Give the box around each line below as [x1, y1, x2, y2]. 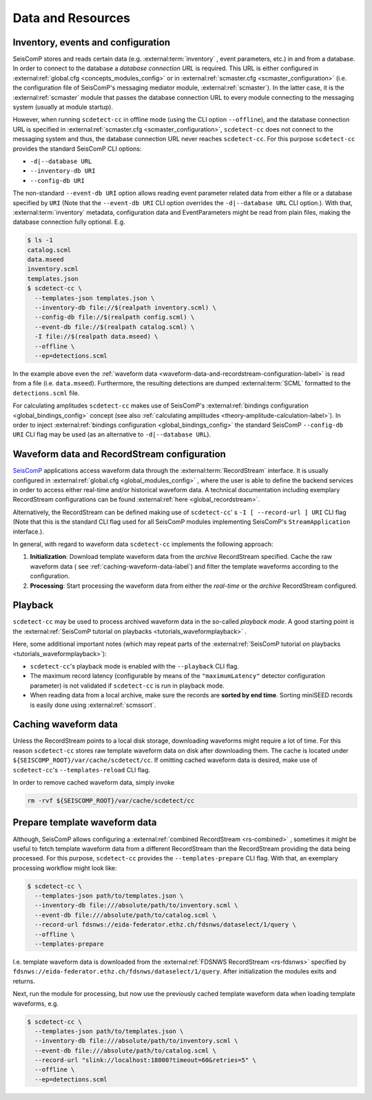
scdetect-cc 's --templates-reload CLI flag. [12, 765, 151, 774]
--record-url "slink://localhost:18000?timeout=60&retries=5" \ [34, 1057, 256, 1064]
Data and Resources [12, 10, 131, 25]
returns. [12, 977, 36, 985]
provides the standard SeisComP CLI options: [12, 145, 142, 153]
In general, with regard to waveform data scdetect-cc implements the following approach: [12, 540, 273, 548]
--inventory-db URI [30, 167, 96, 175]
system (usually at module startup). [12, 103, 114, 112]
